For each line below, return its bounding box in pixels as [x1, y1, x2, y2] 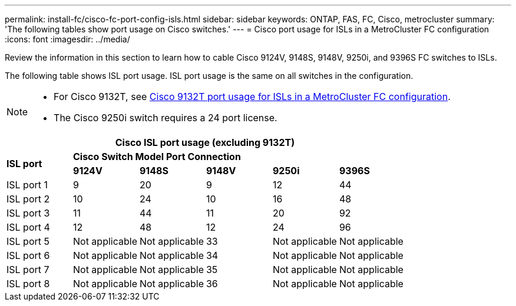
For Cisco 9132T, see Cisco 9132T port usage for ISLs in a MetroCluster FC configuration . [54, 91, 451, 102]
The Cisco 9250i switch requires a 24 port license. [54, 112, 277, 124]
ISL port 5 [6, 235, 49, 247]
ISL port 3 [6, 207, 50, 219]
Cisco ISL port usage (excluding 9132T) [115, 137, 295, 148]
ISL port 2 [6, 193, 50, 205]
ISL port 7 [6, 264, 49, 275]
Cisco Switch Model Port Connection [72, 151, 241, 162]
